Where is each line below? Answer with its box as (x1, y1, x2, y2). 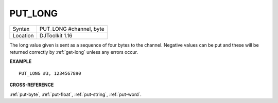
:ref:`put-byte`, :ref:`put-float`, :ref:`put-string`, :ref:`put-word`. (9, 91, 142, 97)
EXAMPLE (9, 58, 32, 65)
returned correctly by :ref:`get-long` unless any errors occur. (9, 49, 138, 55)
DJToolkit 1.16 (39, 32, 73, 39)
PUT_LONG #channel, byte (39, 25, 105, 32)
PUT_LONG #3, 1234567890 (19, 70, 81, 76)
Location (12, 32, 34, 39)
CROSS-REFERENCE (9, 82, 54, 88)
